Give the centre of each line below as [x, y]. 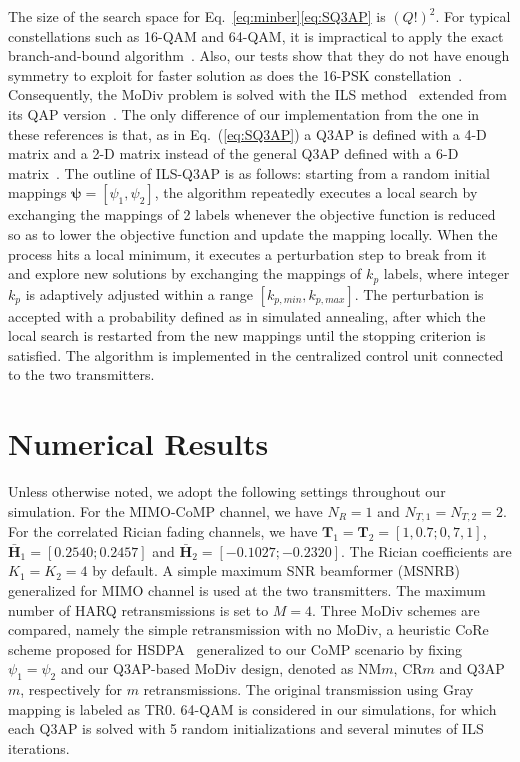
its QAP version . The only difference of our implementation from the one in [244, 113]
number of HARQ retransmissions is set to [138, 609]
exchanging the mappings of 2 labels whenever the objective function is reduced [252, 214]
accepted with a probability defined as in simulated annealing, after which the [247, 315]
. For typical [473, 16]
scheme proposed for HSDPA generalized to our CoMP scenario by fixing [235, 648]
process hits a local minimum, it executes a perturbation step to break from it [247, 253]
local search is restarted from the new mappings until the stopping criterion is [247, 335]
